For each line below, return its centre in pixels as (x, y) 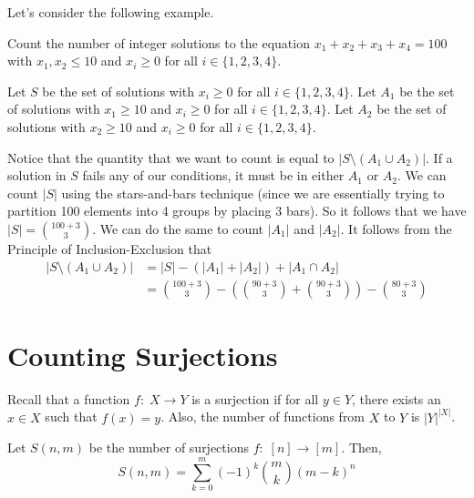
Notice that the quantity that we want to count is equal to (171, 157)
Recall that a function (69, 398)
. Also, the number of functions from (263, 417)
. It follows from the (396, 228)
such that (71, 417)
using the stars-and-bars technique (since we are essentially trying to (253, 193)
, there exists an (397, 398)
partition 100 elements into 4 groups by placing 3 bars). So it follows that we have (237, 211)
